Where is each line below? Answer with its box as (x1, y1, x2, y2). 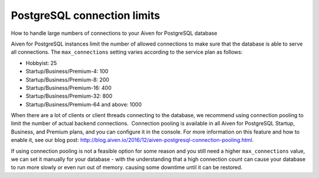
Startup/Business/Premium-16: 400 (25, 84, 112, 91)
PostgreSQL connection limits (11, 9, 161, 22)
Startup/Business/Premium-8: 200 (25, 76, 109, 83)
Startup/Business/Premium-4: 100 (25, 68, 109, 75)
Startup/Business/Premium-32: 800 (25, 92, 113, 100)
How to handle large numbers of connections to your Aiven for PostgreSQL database (11, 30, 218, 37)
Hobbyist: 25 (25, 59, 57, 66)
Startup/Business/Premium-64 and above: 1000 (25, 101, 142, 108)
